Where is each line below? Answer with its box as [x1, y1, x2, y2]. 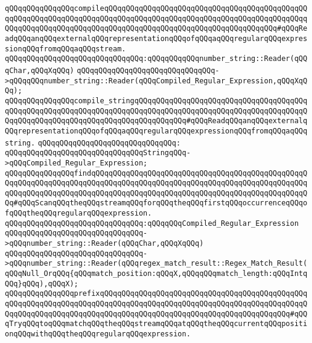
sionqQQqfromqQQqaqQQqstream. [5, 44, 126, 53]
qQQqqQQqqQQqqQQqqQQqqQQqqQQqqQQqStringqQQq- [5, 149, 191, 158]
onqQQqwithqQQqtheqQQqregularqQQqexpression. [5, 330, 191, 338]
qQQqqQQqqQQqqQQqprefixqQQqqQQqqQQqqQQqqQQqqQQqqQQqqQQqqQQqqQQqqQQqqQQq [5, 289, 308, 298]
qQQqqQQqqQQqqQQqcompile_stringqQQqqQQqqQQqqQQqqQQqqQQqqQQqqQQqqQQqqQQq [5, 96, 308, 105]
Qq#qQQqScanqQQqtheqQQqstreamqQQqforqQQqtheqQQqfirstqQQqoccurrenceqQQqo [5, 199, 308, 208]
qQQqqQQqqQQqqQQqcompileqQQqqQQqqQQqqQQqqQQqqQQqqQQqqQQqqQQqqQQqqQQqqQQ [5, 4, 308, 13]
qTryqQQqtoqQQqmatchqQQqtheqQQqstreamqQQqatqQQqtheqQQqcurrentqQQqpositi [5, 319, 308, 329]
